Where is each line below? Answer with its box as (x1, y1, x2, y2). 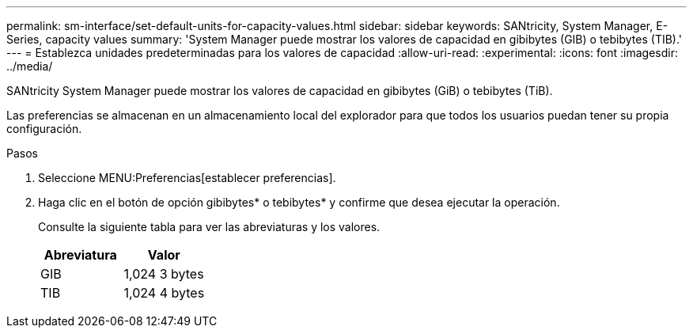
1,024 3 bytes (123, 266, 204, 282)
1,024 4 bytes (123, 285, 205, 301)
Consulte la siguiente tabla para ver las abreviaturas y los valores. (38, 220, 381, 233)
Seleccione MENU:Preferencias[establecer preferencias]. (38, 171, 336, 184)
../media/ (6, 59, 53, 73)
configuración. (6, 122, 82, 135)
